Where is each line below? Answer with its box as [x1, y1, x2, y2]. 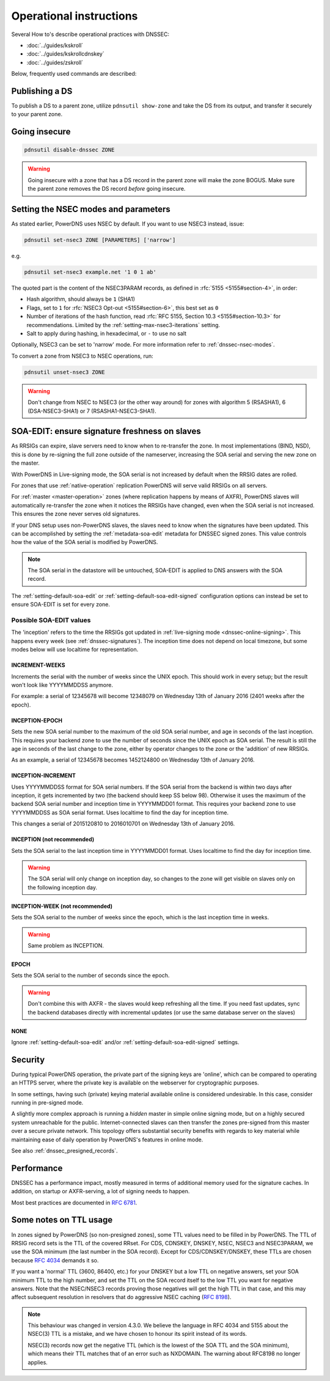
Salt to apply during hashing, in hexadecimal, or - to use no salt [26, 330, 186, 337]
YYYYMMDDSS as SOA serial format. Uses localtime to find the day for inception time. [11, 809, 229, 816]
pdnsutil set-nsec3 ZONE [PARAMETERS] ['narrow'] [24, 237, 176, 244]
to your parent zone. [11, 111, 63, 118]
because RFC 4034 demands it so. [11, 1256, 99, 1264]
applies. [28, 1358, 48, 1366]
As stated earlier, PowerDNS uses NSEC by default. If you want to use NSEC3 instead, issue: [11, 220, 244, 227]
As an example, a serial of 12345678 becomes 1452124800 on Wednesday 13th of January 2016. [11, 756, 255, 764]
